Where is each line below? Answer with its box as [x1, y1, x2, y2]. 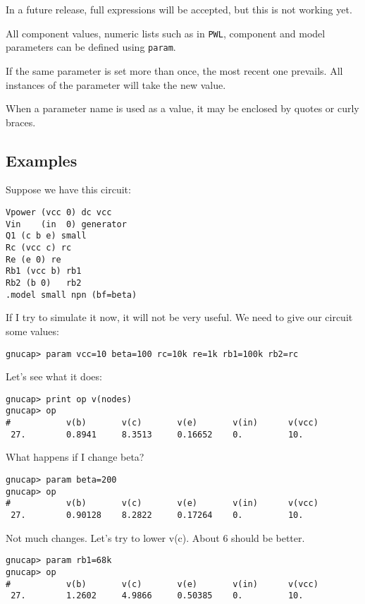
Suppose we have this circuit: [6, 182, 131, 197]
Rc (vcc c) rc [6, 243, 72, 253]
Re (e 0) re [6, 254, 61, 265]
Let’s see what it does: [6, 369, 102, 384]
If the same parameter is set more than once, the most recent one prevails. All [6, 63, 343, 78]
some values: [6, 323, 59, 338]
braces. [6, 114, 36, 129]
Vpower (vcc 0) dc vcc [6, 207, 112, 218]
